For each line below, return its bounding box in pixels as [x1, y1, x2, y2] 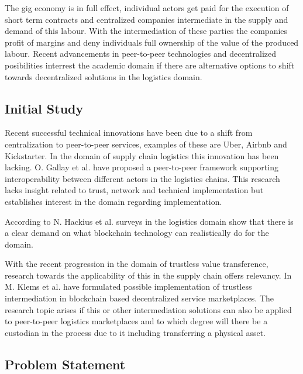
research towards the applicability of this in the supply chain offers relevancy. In [5, 269, 292, 281]
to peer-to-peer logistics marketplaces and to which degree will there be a [5, 315, 268, 327]
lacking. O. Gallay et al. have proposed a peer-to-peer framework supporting [5, 161, 278, 173]
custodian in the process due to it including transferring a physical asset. [5, 326, 266, 338]
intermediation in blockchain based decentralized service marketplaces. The [5, 292, 274, 304]
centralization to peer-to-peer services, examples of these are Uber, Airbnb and [5, 138, 287, 150]
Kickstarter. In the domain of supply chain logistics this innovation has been [5, 149, 279, 162]
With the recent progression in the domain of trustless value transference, [5, 258, 268, 270]
